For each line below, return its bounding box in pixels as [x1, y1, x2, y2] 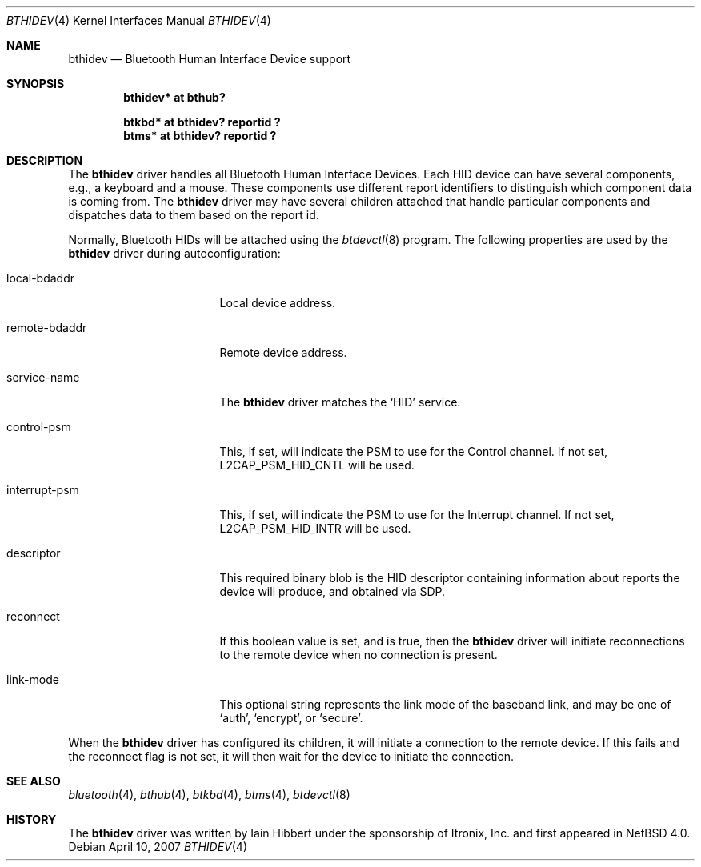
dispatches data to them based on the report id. [68, 208, 319, 222]
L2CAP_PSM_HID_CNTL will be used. [219, 458, 415, 472]
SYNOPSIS [6, 77, 65, 90]
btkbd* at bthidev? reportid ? [123, 115, 281, 129]
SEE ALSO [6, 774, 61, 788]
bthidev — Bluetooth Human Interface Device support [68, 52, 351, 66]
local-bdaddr [6, 271, 75, 285]
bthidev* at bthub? [123, 90, 226, 104]
